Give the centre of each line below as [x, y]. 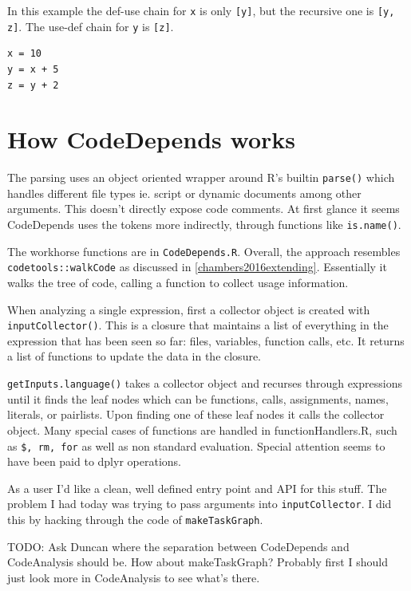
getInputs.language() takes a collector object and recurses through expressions [205, 383]
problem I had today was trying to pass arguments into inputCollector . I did [200, 504]
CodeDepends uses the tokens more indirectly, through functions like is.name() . [204, 225]
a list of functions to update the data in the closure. [134, 356]
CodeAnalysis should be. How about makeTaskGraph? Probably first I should [198, 562]
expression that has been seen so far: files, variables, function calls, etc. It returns [206, 340]
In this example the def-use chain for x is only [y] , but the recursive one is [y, [201, 10]
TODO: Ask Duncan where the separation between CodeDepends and [178, 546]
